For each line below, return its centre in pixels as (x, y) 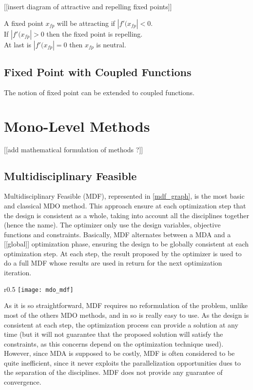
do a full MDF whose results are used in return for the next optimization (113, 263)
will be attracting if (86, 23)
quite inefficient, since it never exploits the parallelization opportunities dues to (122, 362)
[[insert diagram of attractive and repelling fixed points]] (88, 6)
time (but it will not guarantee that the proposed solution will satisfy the (114, 334)
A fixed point (24, 23)
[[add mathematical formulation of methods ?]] (74, 149)
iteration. (18, 273)
